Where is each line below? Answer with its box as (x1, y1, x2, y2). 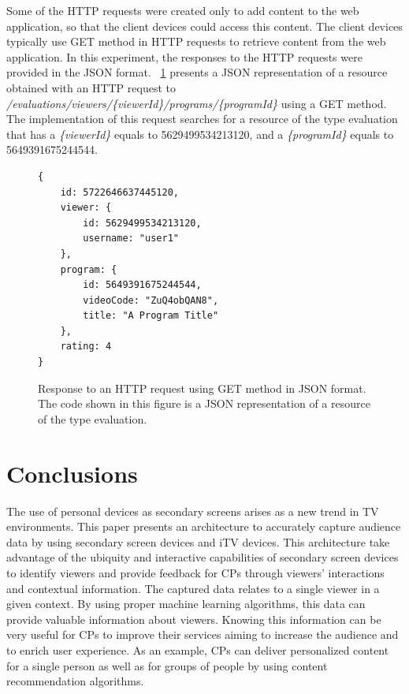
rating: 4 (60, 341, 112, 353)
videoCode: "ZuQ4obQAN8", (83, 294, 219, 306)
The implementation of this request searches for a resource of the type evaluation (6, 110, 398, 127)
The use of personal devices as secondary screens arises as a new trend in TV (6, 502, 379, 519)
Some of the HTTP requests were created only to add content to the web (6, 2, 359, 18)
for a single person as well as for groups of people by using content (6, 657, 328, 673)
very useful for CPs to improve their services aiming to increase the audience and (6, 626, 399, 643)
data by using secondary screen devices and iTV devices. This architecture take (6, 533, 390, 550)
